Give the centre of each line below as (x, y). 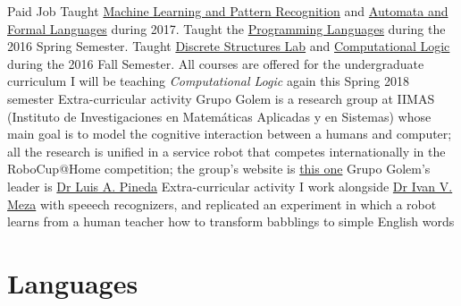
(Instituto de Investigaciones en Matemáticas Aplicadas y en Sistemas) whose (219, 116)
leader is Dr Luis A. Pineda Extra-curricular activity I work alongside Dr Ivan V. (230, 186)
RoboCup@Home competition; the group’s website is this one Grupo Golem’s (219, 169)
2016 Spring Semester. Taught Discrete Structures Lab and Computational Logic (229, 46)
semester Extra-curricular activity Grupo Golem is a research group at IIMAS (221, 98)
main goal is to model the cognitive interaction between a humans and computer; (230, 134)
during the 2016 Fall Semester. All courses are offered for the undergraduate (216, 63)
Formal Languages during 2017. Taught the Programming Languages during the (226, 28)
